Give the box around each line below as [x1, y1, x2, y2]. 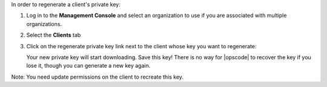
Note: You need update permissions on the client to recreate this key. [11, 73, 184, 80]
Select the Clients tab [26, 31, 81, 39]
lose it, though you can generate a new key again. [26, 62, 151, 69]
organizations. [26, 20, 62, 27]
